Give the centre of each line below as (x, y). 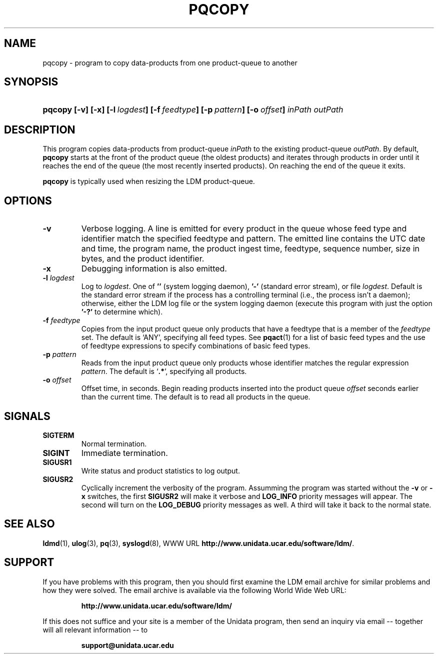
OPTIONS (28, 200)
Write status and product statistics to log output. (160, 470)
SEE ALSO (29, 524)
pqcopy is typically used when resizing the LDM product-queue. (149, 181)
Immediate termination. (124, 453)
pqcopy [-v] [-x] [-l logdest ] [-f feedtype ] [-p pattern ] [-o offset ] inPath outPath (193, 110)
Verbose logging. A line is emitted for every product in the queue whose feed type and (244, 229)
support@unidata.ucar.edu (127, 645)
